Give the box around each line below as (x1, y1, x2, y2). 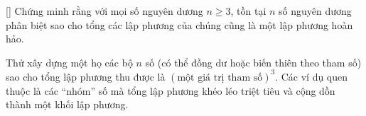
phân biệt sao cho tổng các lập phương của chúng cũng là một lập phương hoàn (6, 17, 353, 32)
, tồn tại (230, 4, 267, 18)
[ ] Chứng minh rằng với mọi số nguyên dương (6, 4, 203, 18)
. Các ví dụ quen (275, 69, 348, 83)
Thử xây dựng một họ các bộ (6, 54, 133, 69)
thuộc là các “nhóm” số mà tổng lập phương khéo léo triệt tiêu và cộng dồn (6, 83, 335, 98)
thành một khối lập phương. (6, 97, 129, 112)
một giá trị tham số (177, 72, 263, 83)
